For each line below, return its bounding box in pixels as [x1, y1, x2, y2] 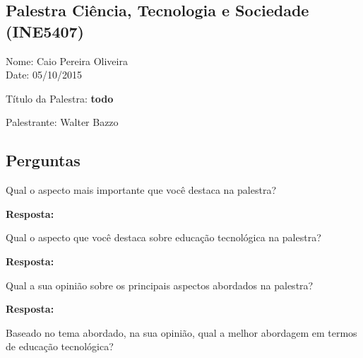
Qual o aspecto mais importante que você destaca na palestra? [6, 183, 277, 197]
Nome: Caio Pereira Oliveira [6, 53, 128, 68]
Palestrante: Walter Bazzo [6, 115, 119, 129]
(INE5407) [6, 20, 85, 42]
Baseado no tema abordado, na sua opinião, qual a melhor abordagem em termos [6, 325, 357, 340]
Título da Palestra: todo [6, 91, 114, 105]
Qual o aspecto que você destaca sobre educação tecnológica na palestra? [6, 230, 321, 245]
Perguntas [6, 149, 81, 171]
